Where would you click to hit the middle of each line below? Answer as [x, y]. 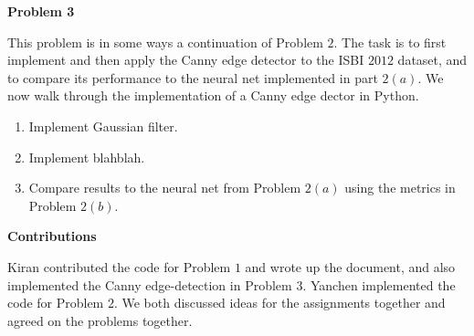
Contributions [52, 236]
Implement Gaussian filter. [103, 126]
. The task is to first [390, 42]
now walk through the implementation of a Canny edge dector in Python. [213, 95]
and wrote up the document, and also [350, 266]
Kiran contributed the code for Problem [119, 266]
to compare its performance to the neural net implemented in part [193, 77]
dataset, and [432, 60]
